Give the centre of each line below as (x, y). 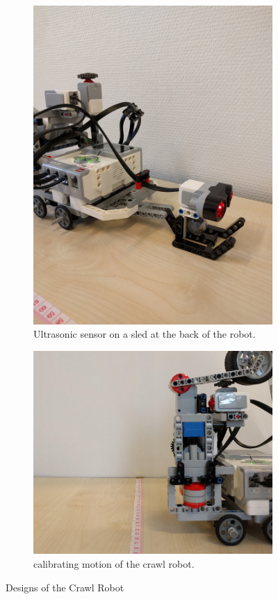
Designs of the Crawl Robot (65, 587)
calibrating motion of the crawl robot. (114, 564)
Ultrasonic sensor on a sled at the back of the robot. (145, 334)
